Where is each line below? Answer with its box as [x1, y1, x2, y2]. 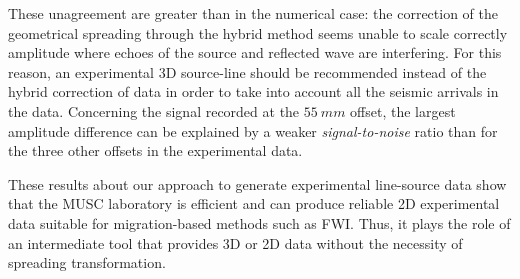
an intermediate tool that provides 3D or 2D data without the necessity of [8, 232, 463, 253]
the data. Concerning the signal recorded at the [8, 100, 300, 121]
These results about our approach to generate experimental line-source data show [8, 173, 507, 194]
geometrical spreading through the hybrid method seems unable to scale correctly [8, 22, 508, 43]
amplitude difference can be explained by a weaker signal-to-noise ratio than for [8, 120, 498, 141]
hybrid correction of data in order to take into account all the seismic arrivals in [8, 81, 499, 102]
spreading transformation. [8, 252, 166, 273]
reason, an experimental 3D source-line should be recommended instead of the [8, 61, 487, 82]
